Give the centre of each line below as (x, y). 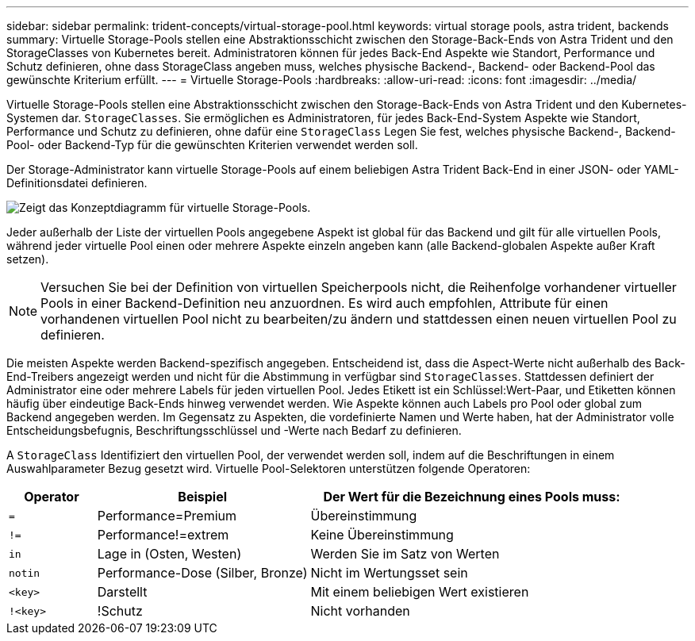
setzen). (28, 259)
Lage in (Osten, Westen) (169, 554)
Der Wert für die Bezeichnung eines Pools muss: (472, 497)
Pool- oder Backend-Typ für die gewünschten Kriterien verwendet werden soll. (212, 145)
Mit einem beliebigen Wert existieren (420, 592)
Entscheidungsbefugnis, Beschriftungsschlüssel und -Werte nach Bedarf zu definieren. (234, 430)
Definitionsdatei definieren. (77, 183)
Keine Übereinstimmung (382, 535)
